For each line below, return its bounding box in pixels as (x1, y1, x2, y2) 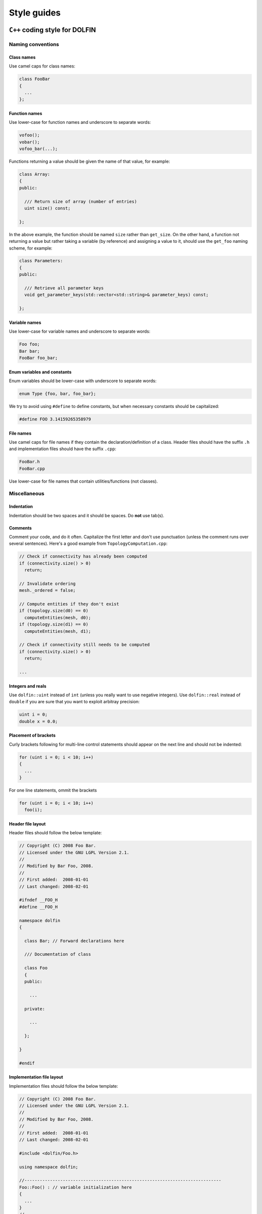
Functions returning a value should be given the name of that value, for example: (9, 158, 170, 165)
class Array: (19, 171, 50, 177)
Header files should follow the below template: (9, 830, 102, 836)
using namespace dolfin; (19, 1164, 79, 1170)
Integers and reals (9, 683, 47, 689)
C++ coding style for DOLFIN (9, 26, 96, 34)
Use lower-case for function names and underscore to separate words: (9, 119, 151, 125)
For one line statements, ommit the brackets (9, 787, 97, 793)
